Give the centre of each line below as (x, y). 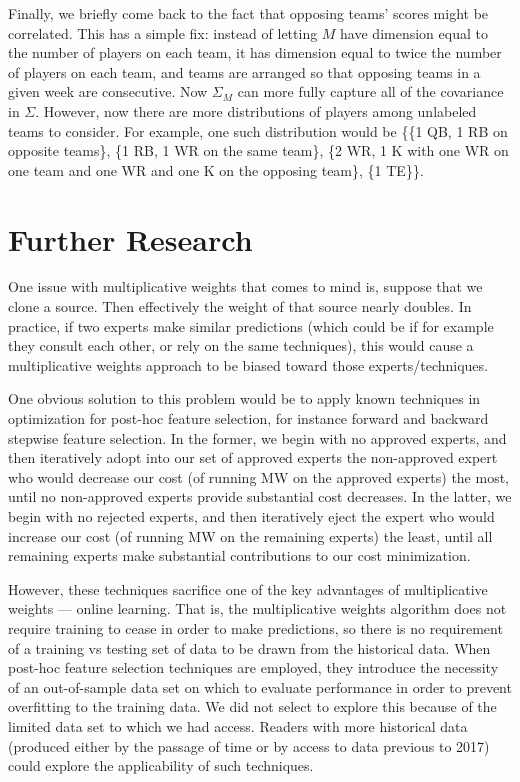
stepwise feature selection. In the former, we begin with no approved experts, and (257, 437)
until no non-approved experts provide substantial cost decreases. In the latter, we (260, 496)
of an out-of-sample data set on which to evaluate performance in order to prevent (260, 686)
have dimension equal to (414, 32)
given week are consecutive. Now (108, 91)
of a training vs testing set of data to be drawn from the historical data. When (249, 647)
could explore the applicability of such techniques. (161, 765)
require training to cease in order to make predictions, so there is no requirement (255, 627)
